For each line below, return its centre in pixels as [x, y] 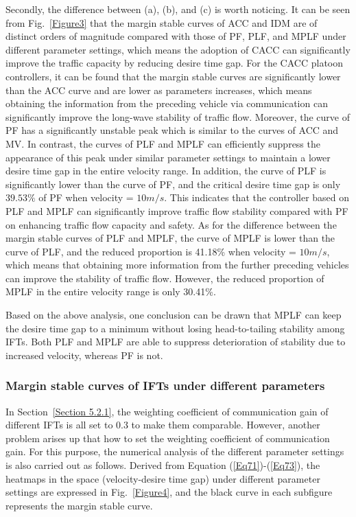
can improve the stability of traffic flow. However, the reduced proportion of [165, 278]
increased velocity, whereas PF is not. [84, 355]
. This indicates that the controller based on [257, 197]
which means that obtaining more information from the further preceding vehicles [177, 265]
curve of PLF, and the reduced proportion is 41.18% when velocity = [151, 251]
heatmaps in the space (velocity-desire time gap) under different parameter [163, 478]
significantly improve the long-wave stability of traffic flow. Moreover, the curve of [178, 116]
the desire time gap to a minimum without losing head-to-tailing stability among [175, 328]
